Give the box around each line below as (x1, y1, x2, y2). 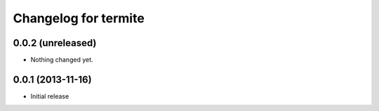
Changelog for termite (13, 10, 145, 26)
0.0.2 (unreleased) (13, 37, 97, 49)
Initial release (30, 91, 69, 101)
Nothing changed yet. (30, 56, 94, 64)
